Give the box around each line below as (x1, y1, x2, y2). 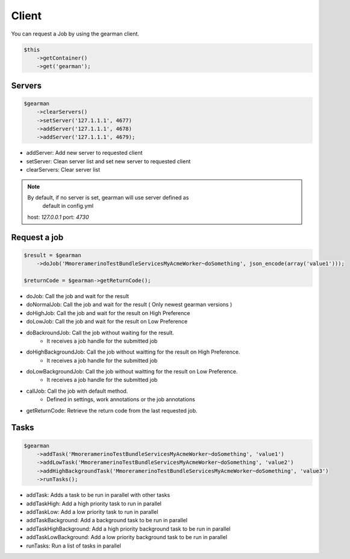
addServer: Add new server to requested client (26, 149, 143, 157)
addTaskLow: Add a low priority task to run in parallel (26, 508, 158, 515)
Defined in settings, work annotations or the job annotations (46, 396, 195, 403)
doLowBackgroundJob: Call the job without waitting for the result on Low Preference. (26, 368, 238, 375)
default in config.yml (42, 202, 93, 210)
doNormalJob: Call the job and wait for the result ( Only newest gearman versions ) (26, 301, 233, 308)
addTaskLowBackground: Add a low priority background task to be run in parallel (26, 534, 228, 541)
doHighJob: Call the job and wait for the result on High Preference (26, 309, 190, 316)
